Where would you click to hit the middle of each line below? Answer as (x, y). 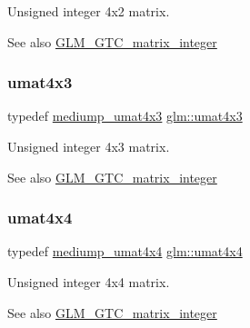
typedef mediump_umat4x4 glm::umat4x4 (125, 251)
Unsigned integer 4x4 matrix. (89, 282)
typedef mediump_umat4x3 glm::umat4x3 (125, 116)
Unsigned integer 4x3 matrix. (89, 146)
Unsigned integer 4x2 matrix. (89, 11)
